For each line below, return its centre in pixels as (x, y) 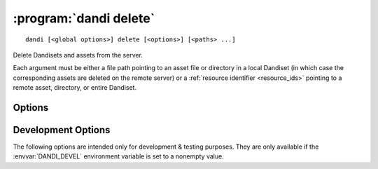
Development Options (62, 130)
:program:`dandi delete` (84, 18)
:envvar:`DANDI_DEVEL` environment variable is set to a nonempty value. (118, 156)
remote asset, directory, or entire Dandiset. (75, 88)
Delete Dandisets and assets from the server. (78, 55)
